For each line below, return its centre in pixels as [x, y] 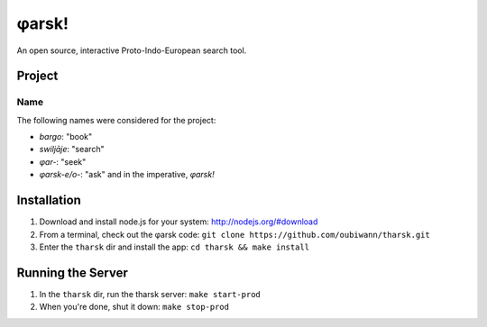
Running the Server [72, 272]
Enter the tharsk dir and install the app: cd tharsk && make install [175, 247]
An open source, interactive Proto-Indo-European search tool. [132, 50]
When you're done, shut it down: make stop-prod [134, 307]
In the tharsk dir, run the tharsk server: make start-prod [150, 294]
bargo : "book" [66, 137]
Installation [49, 200]
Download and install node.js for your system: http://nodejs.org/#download [179, 222]
